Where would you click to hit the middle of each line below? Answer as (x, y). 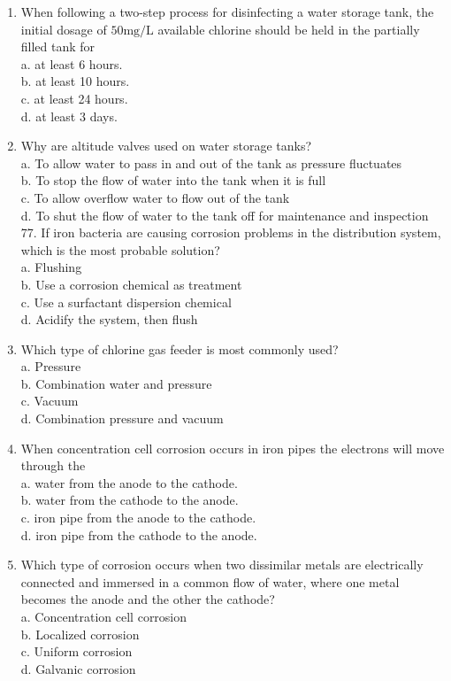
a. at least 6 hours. (72, 63)
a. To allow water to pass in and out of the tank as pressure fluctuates (211, 163)
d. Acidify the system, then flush (109, 319)
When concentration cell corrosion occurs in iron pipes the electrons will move (233, 448)
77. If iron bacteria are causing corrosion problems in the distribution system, (231, 232)
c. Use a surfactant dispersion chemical (126, 302)
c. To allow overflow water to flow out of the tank (155, 197)
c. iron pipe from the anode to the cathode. (138, 518)
